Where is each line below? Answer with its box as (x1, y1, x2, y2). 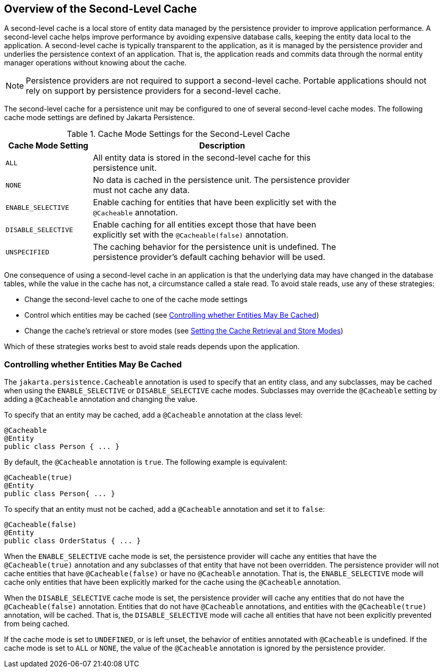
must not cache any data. (93, 185, 190, 196)
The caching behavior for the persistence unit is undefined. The (93, 242, 336, 252)
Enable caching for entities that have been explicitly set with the (93, 197, 337, 208)
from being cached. (4, 619, 69, 628)
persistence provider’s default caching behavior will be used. (93, 252, 325, 263)
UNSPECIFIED (6, 248, 50, 256)
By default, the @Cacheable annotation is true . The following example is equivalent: (4, 458, 287, 467)
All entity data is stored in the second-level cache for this (93, 153, 311, 163)
